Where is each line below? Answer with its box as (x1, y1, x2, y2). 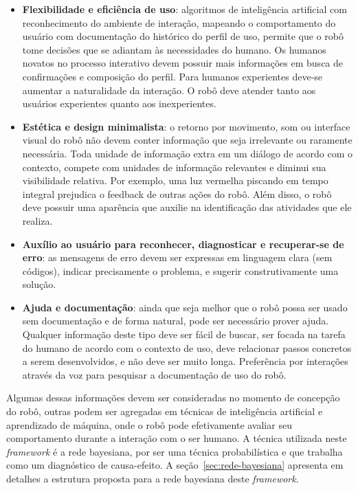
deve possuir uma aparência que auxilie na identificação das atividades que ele (22, 200, 352, 214)
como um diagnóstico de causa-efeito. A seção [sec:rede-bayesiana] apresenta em (6, 458, 344, 472)
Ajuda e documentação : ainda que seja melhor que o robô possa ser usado (22, 300, 348, 314)
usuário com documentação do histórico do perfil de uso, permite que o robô (22, 29, 344, 43)
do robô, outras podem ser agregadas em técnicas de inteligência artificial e (6, 404, 323, 419)
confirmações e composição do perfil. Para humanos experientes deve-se (22, 69, 323, 83)
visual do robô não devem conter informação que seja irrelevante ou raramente (22, 133, 353, 147)
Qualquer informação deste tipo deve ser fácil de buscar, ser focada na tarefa (22, 327, 346, 342)
